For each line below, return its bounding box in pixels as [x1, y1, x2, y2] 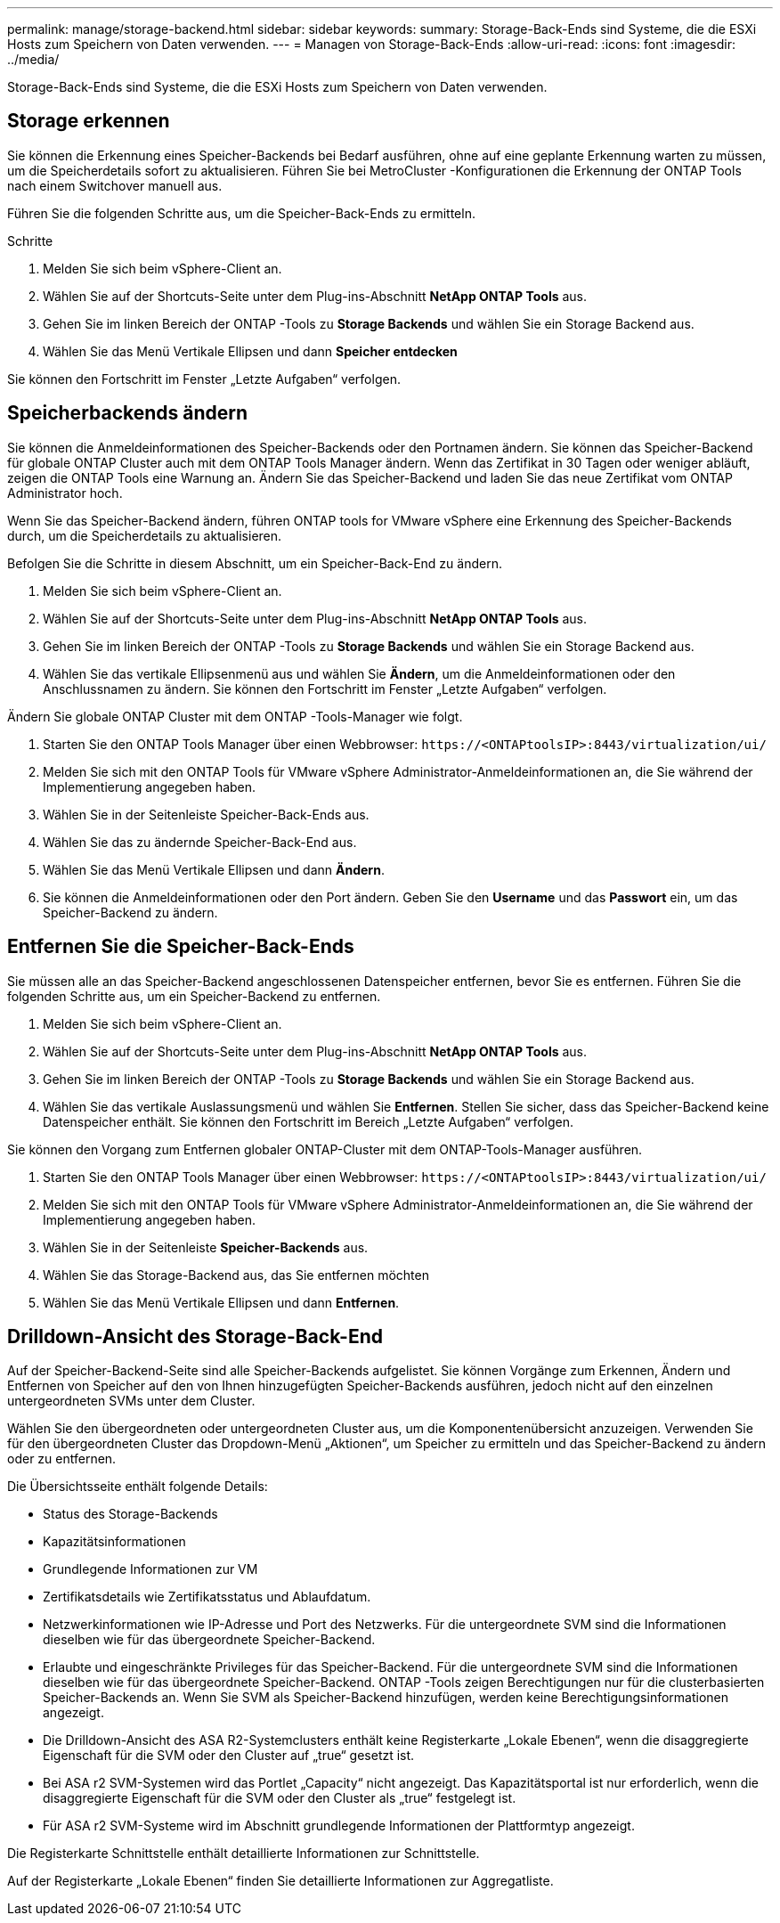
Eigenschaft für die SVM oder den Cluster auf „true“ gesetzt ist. [43, 1748, 415, 1764]
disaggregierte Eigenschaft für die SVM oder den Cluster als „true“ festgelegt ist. [43, 1790, 516, 1806]
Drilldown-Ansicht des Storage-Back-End [7, 1324, 384, 1348]
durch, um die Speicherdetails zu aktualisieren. [7, 527, 282, 543]
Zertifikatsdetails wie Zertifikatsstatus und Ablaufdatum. [43, 1589, 371, 1605]
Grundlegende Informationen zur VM [43, 1561, 258, 1577]
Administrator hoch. [7, 485, 123, 501]
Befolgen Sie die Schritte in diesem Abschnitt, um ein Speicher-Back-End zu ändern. [7, 555, 502, 571]
